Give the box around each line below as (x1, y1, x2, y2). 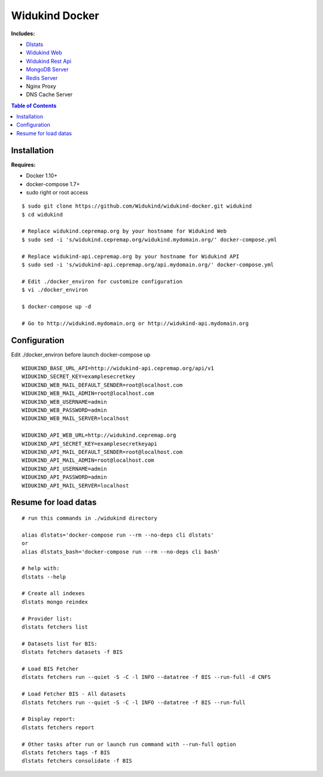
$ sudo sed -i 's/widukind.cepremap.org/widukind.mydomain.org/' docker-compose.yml (22, 236, 278, 243)
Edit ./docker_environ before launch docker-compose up (11, 351, 151, 358)
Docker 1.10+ (26, 172, 58, 179)
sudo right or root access (26, 188, 89, 196)
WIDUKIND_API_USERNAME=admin (22, 465, 107, 472)
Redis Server (26, 74, 58, 81)
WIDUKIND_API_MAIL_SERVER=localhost (22, 482, 129, 489)
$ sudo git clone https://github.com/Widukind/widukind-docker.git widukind (22, 203, 252, 209)
